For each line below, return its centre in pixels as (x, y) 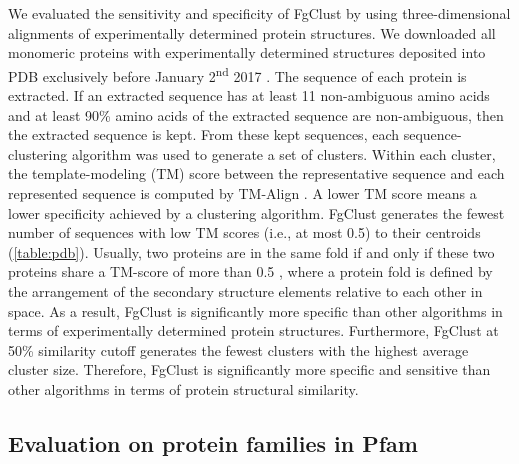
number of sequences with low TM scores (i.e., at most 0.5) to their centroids (244, 232)
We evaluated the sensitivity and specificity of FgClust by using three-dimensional (259, 13)
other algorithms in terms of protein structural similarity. (183, 388)
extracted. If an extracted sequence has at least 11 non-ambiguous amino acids (249, 95)
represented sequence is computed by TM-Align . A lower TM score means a (242, 193)
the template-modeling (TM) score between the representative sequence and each (256, 173)
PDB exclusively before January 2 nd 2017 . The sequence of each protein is (237, 74)
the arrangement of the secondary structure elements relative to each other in (245, 290)
